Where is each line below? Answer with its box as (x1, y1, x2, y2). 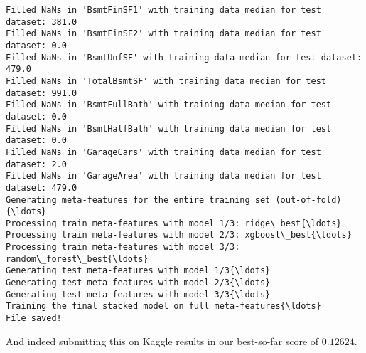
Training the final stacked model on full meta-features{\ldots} (6, 301, 321, 312)
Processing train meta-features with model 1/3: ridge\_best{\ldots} (6, 218, 342, 228)
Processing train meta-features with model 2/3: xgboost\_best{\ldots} (6, 230, 352, 241)
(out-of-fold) (275, 194, 342, 205)
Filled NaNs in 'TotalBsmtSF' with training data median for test (6, 75, 327, 86)
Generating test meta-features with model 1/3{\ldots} (6, 265, 271, 276)
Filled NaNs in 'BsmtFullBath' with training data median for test (6, 100, 332, 110)
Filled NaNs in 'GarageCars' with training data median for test (6, 147, 321, 157)
